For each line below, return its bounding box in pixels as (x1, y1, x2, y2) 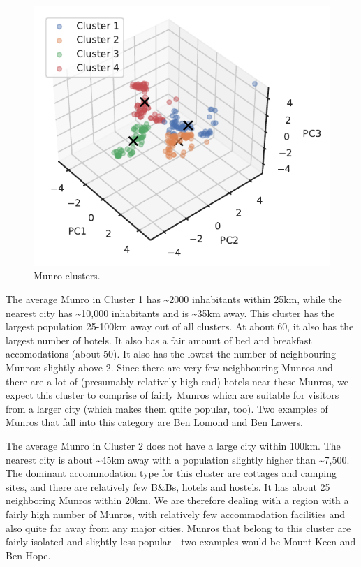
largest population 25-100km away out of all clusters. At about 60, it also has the (6, 319, 354, 334)
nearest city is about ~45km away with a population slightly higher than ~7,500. (6, 452, 350, 466)
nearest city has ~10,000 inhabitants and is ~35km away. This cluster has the (6, 305, 335, 320)
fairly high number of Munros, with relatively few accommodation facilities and (6, 506, 346, 521)
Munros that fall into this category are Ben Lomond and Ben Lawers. (6, 415, 303, 429)
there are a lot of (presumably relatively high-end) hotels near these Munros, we (6, 374, 348, 388)
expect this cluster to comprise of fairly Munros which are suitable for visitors (6, 388, 339, 402)
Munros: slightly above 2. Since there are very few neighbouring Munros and (6, 360, 333, 374)
